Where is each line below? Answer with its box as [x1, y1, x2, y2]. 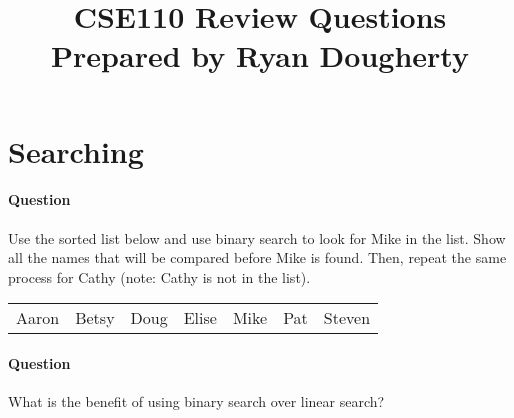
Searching [8, 130, 144, 171]
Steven [323, 306, 371, 330]
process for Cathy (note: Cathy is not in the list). [8, 266, 311, 287]
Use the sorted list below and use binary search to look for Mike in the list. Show [8, 227, 506, 248]
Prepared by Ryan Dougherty [51, 35, 469, 76]
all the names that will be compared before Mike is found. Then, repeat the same [8, 247, 507, 268]
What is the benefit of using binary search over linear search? [8, 391, 385, 412]
